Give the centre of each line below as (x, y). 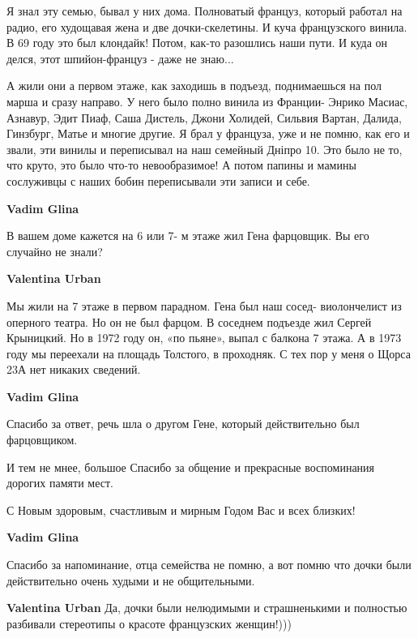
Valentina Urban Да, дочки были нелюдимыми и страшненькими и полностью (207, 608)
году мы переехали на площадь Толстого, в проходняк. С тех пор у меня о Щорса (209, 353)
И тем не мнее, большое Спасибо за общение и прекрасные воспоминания (191, 467)
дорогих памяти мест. (60, 483)
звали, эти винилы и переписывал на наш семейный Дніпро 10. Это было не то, (205, 149)
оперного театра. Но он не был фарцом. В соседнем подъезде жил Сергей (189, 321)
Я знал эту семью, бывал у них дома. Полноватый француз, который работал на (205, 11)
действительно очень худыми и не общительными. (131, 580)
